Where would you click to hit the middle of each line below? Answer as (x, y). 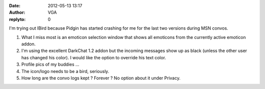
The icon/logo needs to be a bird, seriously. (65, 71)
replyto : (17, 19)
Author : (17, 13)
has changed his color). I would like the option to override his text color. (94, 57)
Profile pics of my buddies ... (50, 64)
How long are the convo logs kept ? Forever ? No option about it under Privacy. (101, 78)
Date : (15, 6)
